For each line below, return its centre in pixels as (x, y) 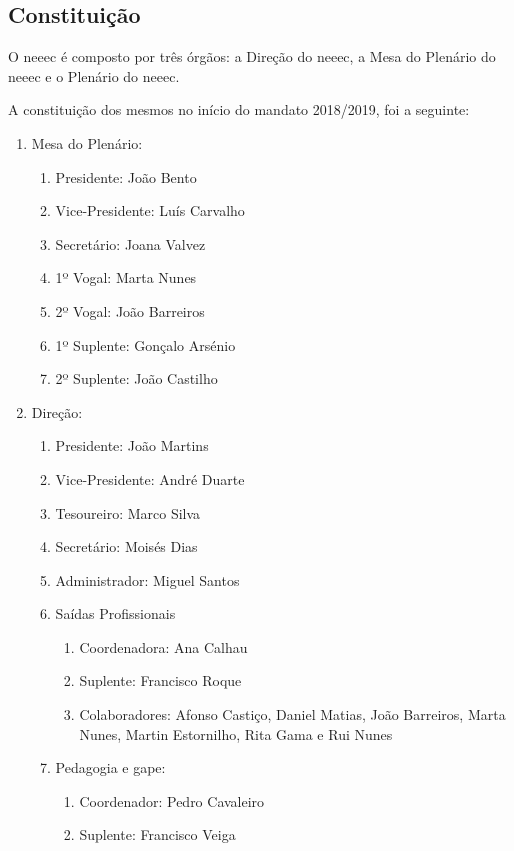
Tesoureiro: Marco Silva (128, 512)
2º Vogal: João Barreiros (130, 310)
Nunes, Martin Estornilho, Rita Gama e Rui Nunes (236, 733)
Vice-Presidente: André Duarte (150, 478)
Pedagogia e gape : (110, 767)
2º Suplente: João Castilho (136, 378)
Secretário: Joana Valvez (130, 243)
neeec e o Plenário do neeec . (94, 75)
